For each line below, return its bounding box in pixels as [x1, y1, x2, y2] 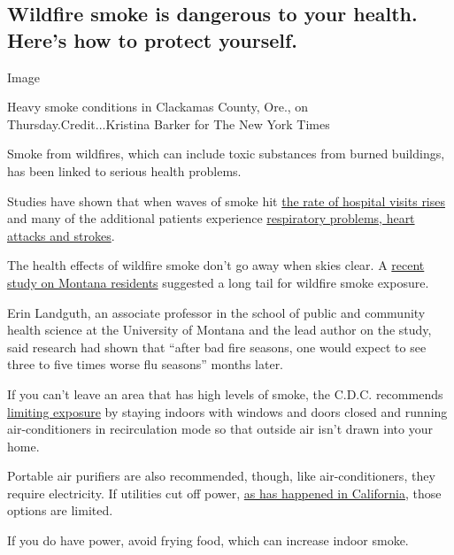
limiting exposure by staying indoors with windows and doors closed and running [7, 402, 448, 420]
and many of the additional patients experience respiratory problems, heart [7, 209, 415, 227]
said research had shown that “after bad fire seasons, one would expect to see [7, 337, 427, 356]
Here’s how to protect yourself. [7, 26, 298, 53]
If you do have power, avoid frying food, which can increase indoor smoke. [7, 531, 409, 550]
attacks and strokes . [7, 226, 115, 244]
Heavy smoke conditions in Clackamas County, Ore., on [7, 97, 309, 116]
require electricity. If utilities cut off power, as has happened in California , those [7, 483, 442, 502]
